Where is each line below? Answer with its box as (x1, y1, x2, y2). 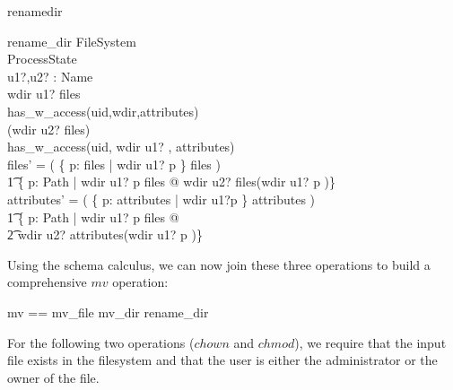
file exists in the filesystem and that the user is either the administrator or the (7, 351, 438, 369)
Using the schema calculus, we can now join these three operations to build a (7, 255, 431, 273)
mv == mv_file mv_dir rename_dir (7, 302, 209, 321)
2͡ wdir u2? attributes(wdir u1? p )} (7, 225, 203, 244)
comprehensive (7, 273, 87, 291)
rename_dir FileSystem (7, 31, 136, 50)
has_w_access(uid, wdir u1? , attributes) (7, 137, 235, 156)
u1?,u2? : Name (7, 66, 93, 85)
